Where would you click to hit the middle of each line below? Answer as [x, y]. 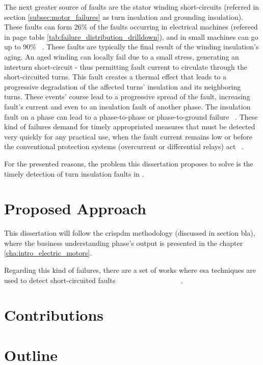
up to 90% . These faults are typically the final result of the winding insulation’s [131, 47]
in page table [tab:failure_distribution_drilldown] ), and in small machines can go [131, 36]
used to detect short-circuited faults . [94, 280]
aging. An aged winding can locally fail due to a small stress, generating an [122, 56]
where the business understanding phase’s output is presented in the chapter [124, 243]
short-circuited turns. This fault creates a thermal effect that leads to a [115, 77]
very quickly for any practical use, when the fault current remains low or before [128, 136]
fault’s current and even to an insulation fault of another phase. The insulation [127, 106]
